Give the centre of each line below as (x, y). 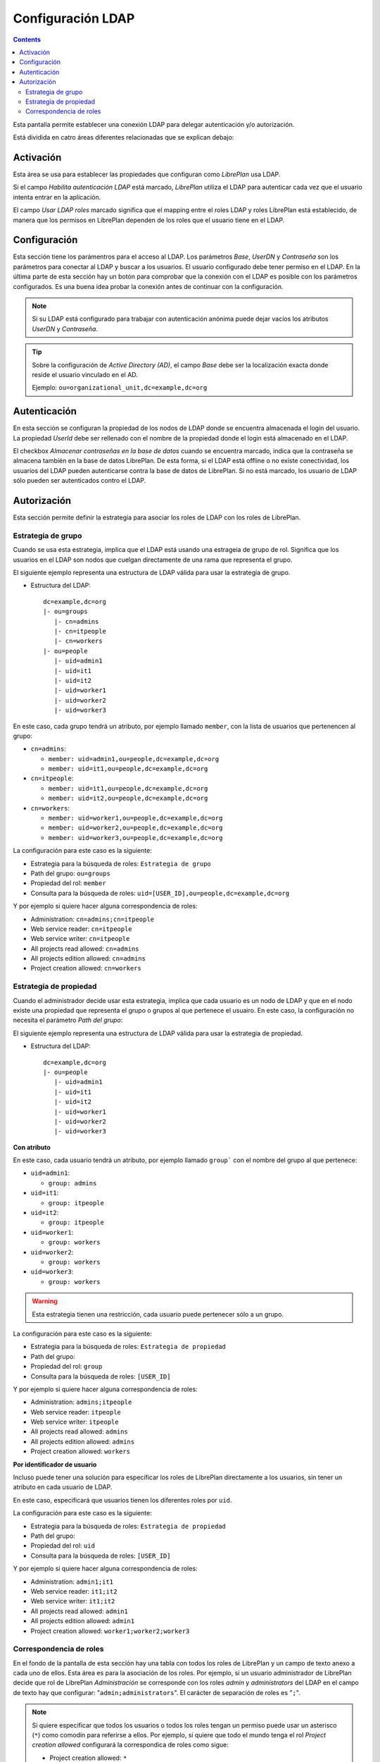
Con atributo (32, 1147)
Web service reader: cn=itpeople (82, 929)
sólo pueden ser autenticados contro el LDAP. (80, 481)
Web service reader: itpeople (76, 1412)
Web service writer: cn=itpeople (80, 939)
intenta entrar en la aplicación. (57, 197)
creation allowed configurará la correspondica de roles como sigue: (130, 1745)
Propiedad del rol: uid (63, 1546)
